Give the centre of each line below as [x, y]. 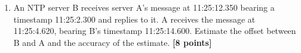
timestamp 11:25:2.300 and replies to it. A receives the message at [134, 19]
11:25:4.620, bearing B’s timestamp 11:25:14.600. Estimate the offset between [155, 31]
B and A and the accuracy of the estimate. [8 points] [113, 42]
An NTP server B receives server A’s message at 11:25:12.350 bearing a [144, 7]
